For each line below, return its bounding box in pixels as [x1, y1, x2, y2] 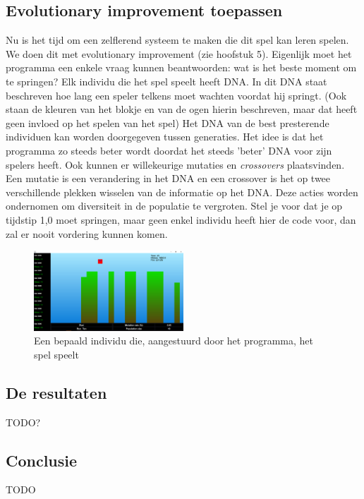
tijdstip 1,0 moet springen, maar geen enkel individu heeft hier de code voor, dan [6, 212, 356, 227]
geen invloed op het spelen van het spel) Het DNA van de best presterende [6, 115, 329, 130]
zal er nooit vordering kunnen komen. [6, 226, 168, 241]
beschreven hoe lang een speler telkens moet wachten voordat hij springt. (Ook [6, 88, 347, 102]
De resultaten [6, 381, 107, 403]
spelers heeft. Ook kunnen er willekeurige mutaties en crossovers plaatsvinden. [6, 157, 345, 172]
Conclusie [6, 449, 78, 471]
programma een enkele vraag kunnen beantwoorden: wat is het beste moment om [6, 60, 357, 75]
